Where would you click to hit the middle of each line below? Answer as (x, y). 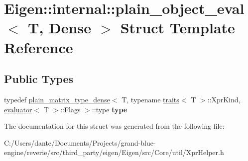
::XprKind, (224, 99)
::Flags (70, 109)
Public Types (39, 79)
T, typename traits (150, 99)
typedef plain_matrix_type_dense (57, 99)
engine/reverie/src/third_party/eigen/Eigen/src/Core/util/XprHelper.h (114, 152)
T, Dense (60, 28)
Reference (39, 47)
